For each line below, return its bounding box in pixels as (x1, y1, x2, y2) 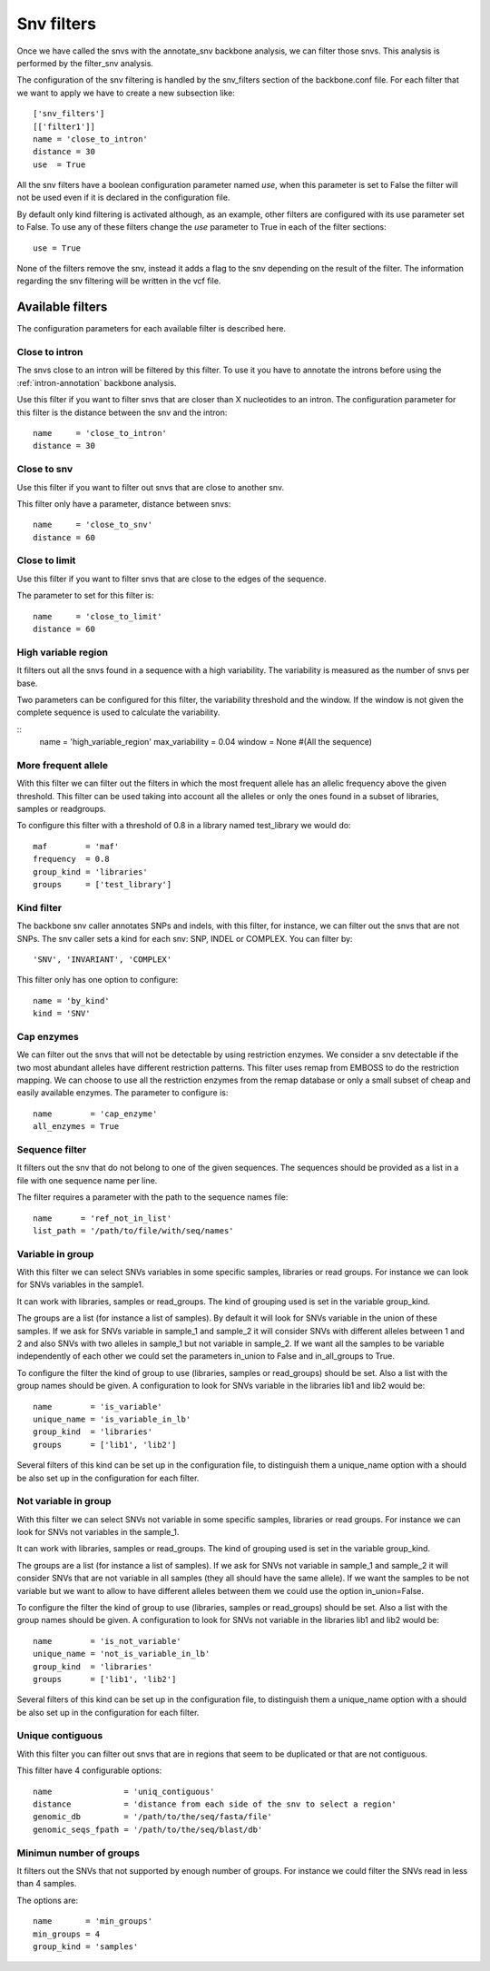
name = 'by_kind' (33, 995, 110, 1005)
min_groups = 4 (33, 1928, 101, 1939)
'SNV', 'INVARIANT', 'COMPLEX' (33, 954, 172, 965)
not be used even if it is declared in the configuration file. (16, 192, 230, 203)
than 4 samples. (16, 1878, 77, 1889)
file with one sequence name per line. (16, 1174, 158, 1185)
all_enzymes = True (33, 1122, 120, 1132)
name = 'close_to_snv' (33, 520, 153, 530)
